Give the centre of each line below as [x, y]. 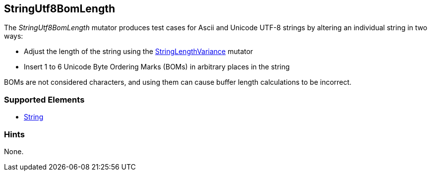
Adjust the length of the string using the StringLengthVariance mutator [139, 52]
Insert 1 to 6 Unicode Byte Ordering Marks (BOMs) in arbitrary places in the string [157, 67]
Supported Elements [44, 99]
